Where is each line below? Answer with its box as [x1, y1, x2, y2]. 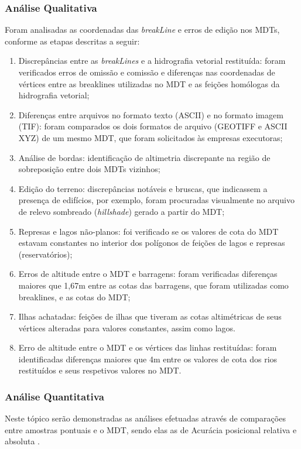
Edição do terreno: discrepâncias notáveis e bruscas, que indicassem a [18, 182, 268, 194]
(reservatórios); [18, 248, 73, 260]
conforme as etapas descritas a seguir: [5, 35, 140, 47]
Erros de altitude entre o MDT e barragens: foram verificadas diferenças [18, 268, 278, 280]
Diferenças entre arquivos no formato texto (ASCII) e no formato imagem [18, 108, 283, 121]
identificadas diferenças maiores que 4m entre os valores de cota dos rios [18, 352, 278, 365]
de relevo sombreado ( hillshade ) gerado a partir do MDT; [18, 205, 225, 217]
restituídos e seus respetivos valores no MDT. [18, 364, 182, 376]
